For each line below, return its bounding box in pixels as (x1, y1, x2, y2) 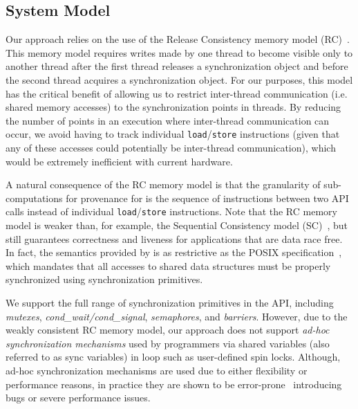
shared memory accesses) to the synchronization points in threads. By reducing (6, 100, 341, 114)
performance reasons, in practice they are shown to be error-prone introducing (6, 376, 342, 391)
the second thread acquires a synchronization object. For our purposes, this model (6, 72, 353, 87)
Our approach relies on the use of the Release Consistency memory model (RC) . (6, 32, 350, 46)
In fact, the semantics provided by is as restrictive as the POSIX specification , (6, 245, 342, 260)
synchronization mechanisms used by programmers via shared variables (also (6, 336, 330, 350)
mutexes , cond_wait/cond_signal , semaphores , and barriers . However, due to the (6, 309, 348, 323)
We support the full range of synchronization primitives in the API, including (6, 296, 334, 310)
